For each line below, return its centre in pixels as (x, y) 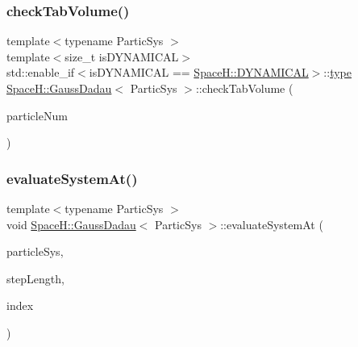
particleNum (37, 115)
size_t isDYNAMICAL (122, 56)
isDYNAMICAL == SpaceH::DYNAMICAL (199, 72)
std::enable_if (41, 72)
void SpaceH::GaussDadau (71, 224)
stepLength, (35, 278)
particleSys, (35, 251)
